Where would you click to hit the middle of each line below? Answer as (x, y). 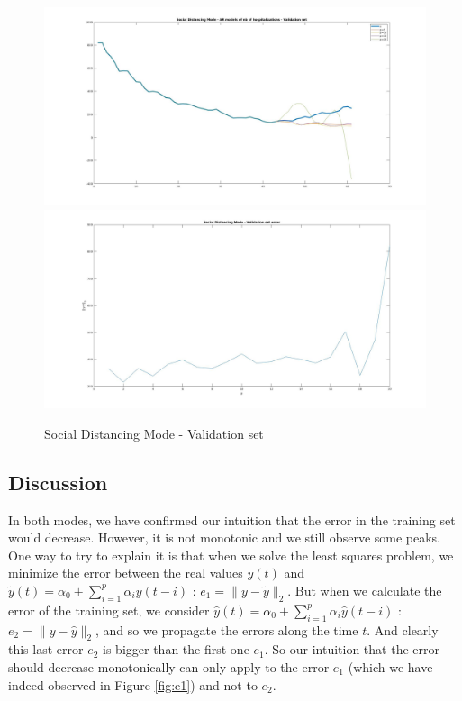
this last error (46, 649)
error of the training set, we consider (109, 610)
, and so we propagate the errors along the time (226, 629)
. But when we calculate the (365, 590)
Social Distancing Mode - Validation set (154, 433)
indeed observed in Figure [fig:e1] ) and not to (133, 684)
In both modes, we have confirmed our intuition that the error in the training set (232, 519)
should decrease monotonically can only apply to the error (169, 666)
